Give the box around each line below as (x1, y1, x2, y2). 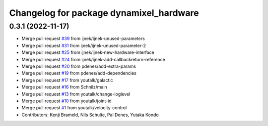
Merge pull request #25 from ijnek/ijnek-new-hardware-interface (21, 49, 154, 55)
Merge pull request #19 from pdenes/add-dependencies (21, 70, 136, 76)
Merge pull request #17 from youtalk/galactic (21, 77, 114, 83)
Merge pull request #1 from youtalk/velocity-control (21, 105, 127, 111)
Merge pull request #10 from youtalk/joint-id (21, 98, 112, 104)
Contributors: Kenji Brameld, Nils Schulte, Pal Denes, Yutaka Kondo (21, 112, 159, 118)
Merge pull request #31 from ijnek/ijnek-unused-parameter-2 (21, 42, 146, 48)
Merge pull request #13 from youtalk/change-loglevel (21, 91, 131, 97)
